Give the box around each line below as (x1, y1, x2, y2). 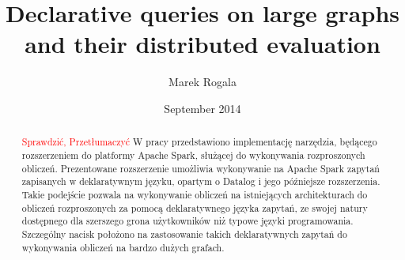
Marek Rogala (168, 73, 237, 90)
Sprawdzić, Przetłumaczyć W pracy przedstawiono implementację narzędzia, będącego (21, 135, 377, 149)
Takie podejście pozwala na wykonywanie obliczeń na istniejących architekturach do (21, 187, 368, 201)
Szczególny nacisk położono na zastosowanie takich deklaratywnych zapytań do (21, 227, 347, 240)
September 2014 (164, 100, 241, 116)
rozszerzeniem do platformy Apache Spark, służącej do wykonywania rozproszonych (21, 148, 365, 161)
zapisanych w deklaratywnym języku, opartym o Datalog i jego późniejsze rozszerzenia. (21, 175, 380, 188)
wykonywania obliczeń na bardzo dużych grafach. (21, 240, 225, 254)
